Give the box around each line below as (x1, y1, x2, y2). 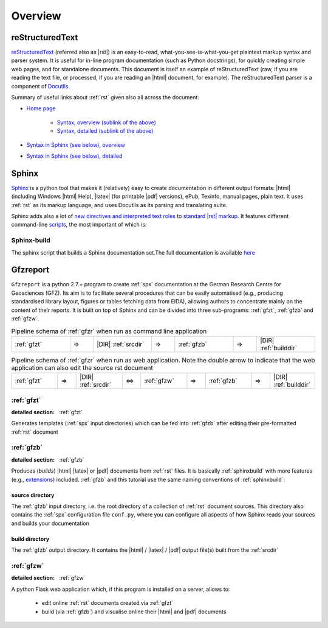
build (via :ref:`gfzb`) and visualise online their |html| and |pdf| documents (41, 608, 227, 615)
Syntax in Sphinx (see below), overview (26, 141, 126, 149)
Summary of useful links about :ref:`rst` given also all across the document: (11, 94, 200, 101)
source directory (11, 491, 55, 499)
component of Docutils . (11, 82, 70, 90)
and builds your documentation (11, 520, 89, 527)
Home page (26, 105, 56, 112)
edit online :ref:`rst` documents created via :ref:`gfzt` (41, 599, 173, 607)
